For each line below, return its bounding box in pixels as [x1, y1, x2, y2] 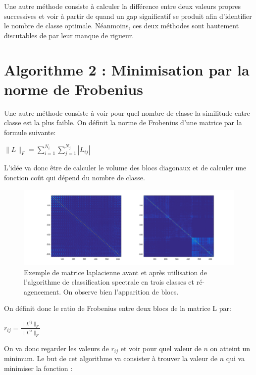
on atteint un [210, 343, 251, 353]
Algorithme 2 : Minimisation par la [4, 59, 250, 79]
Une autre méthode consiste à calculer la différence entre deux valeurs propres [4, 1, 241, 11]
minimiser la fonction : [4, 363, 73, 373]
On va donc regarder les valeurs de [4, 343, 109, 353]
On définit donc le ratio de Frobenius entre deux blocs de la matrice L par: [4, 303, 231, 313]
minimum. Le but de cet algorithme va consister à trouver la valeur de [4, 353, 218, 363]
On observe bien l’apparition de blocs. [63, 286, 179, 297]
